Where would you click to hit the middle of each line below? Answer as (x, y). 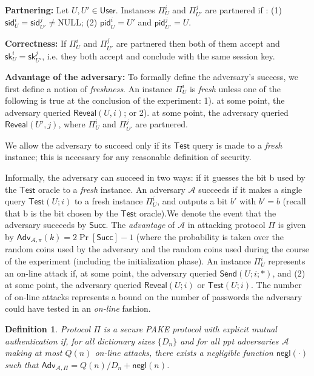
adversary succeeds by (46, 225)
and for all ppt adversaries (229, 341)
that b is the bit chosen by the (62, 213)
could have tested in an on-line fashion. (78, 308)
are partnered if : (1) (243, 10)
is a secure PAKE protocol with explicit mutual (190, 329)
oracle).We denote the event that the (208, 213)
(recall (294, 201)
